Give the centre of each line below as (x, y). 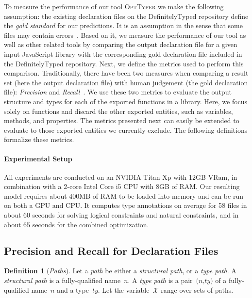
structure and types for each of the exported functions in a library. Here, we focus (126, 101)
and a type (73, 290)
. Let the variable (124, 290)
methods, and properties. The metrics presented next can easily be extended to (122, 120)
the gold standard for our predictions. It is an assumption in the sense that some (123, 25)
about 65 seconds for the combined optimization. (76, 224)
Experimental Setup (38, 158)
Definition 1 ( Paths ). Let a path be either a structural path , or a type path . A (120, 271)
